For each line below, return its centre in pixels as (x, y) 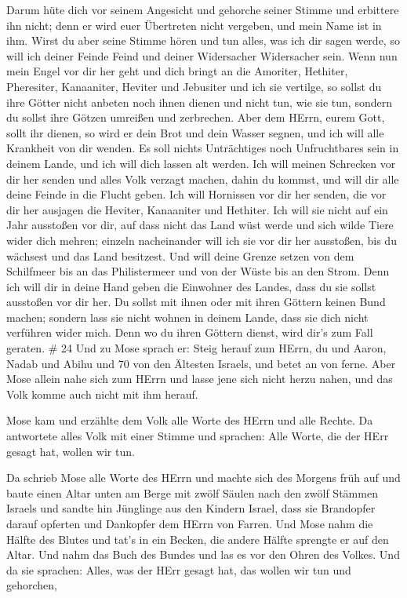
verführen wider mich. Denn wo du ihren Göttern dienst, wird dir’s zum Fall (190, 332)
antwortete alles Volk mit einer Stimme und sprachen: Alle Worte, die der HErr (198, 436)
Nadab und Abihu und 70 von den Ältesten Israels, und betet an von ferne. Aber (201, 363)
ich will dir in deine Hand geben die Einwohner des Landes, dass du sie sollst (191, 286)
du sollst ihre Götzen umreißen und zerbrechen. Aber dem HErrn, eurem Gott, (196, 117)
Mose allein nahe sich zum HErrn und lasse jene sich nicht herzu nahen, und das (200, 379)
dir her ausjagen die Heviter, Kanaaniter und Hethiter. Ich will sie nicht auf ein (197, 209)
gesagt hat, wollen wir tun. (71, 451)
